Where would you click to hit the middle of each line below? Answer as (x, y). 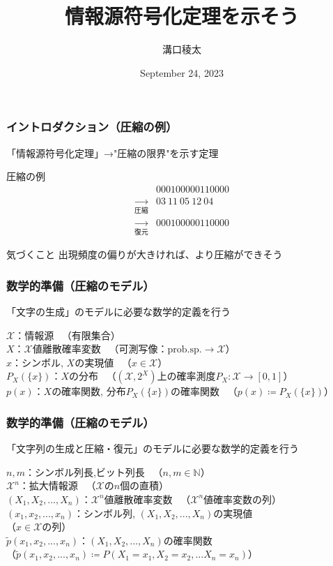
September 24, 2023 (182, 72)
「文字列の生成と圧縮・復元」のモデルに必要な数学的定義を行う (153, 448)
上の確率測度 (186, 376)
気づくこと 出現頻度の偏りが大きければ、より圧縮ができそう (145, 254)
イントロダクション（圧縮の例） (92, 127)
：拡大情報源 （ (57, 485)
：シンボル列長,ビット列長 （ (94, 471)
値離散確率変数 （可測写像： (100, 349)
